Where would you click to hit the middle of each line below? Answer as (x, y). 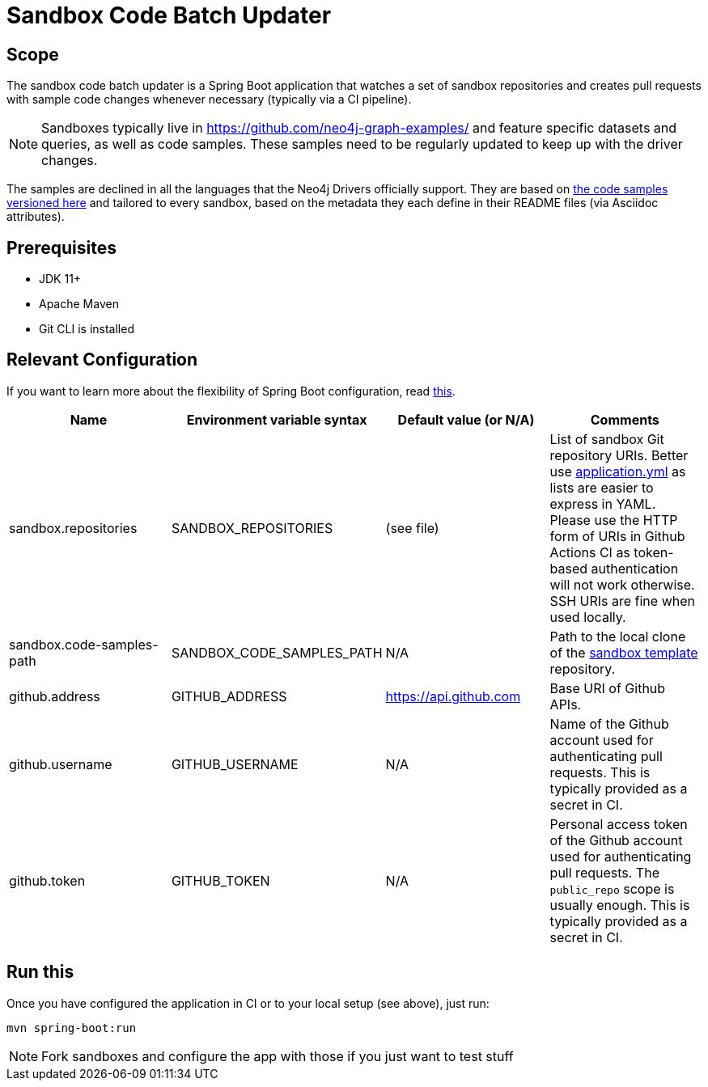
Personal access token (619, 824)
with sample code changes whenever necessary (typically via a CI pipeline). (209, 99)
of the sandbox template (624, 652)
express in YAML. (603, 503)
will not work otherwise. (622, 584)
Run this (40, 972)
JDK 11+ (60, 279)
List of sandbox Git (607, 439)
